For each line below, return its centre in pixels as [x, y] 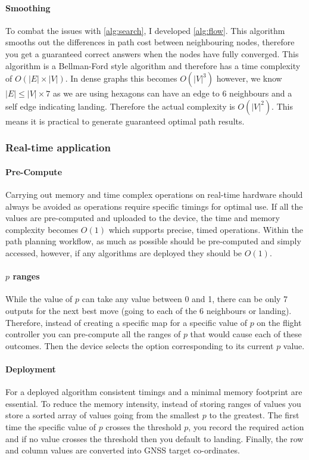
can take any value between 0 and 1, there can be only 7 [185, 299]
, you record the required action [246, 426]
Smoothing [28, 7]
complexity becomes [42, 229]
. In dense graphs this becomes [121, 78]
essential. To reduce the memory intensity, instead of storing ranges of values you [153, 403]
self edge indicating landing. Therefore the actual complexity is [120, 106]
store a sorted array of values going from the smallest [103, 415]
